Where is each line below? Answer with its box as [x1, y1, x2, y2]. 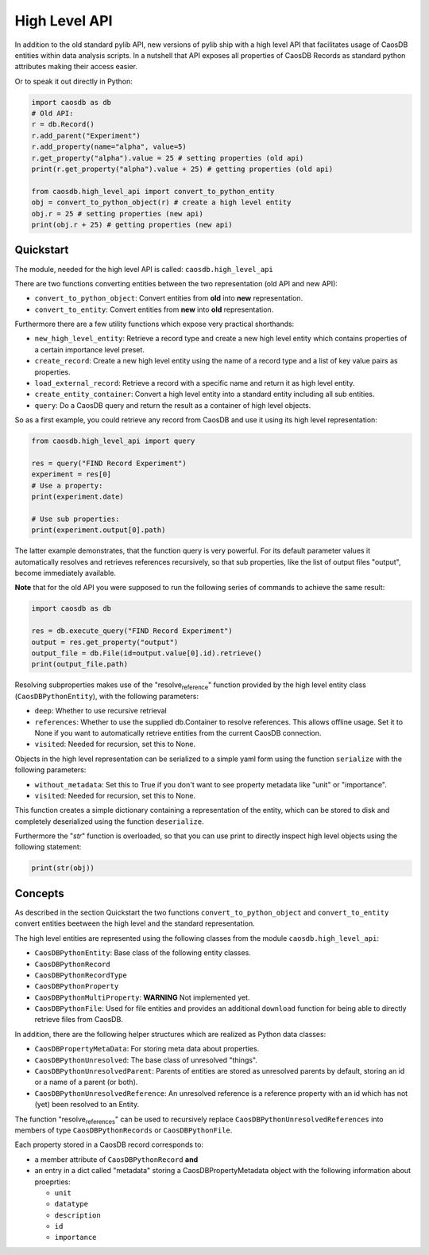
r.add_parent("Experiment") [31, 131, 141, 140]
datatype [54, 1199, 89, 1209]
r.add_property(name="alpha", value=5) [31, 142, 187, 151]
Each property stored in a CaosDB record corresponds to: [14, 1140, 204, 1149]
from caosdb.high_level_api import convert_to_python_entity [31, 187, 275, 196]
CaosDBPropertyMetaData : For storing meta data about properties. [34, 1044, 260, 1054]
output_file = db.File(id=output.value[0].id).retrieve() [31, 649, 262, 658]
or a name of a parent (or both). [34, 1078, 138, 1087]
